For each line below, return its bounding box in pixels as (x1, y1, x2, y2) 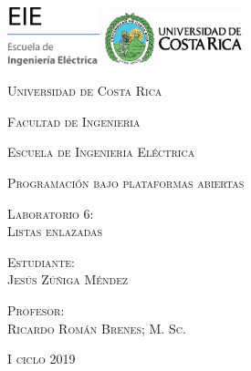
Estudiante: (7, 252, 75, 271)
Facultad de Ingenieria (7, 111, 141, 130)
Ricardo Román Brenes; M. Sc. (7, 318, 186, 337)
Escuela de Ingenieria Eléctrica (7, 142, 195, 161)
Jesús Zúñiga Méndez (7, 270, 129, 289)
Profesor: (7, 300, 65, 319)
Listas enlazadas (7, 222, 103, 241)
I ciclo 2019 (7, 349, 76, 368)
